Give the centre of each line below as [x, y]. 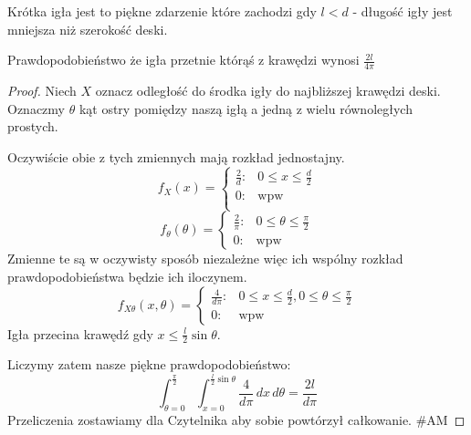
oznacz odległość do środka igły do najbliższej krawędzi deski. [268, 91]
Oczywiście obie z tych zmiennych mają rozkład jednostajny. [176, 156]
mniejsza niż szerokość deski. [88, 29]
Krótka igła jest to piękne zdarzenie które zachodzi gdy [162, 11]
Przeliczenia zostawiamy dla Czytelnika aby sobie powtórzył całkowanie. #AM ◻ [236, 420]
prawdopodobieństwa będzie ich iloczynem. [127, 276]
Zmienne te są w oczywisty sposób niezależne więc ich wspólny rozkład [205, 259]
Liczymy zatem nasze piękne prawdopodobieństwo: [149, 364]
